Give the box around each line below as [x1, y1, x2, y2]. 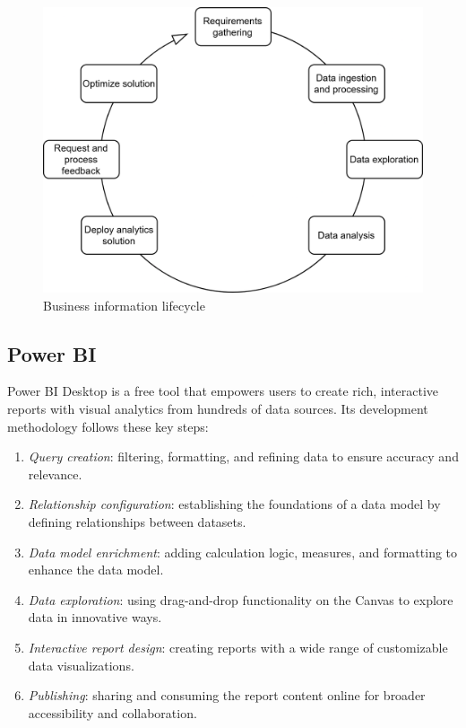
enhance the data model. [28, 560, 164, 579]
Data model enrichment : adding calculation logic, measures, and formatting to [28, 542, 458, 561]
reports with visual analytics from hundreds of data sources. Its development [7, 399, 428, 417]
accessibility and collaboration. [28, 703, 197, 722]
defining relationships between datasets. [28, 512, 246, 531]
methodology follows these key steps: [7, 417, 209, 435]
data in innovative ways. [28, 608, 162, 627]
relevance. [28, 464, 82, 483]
